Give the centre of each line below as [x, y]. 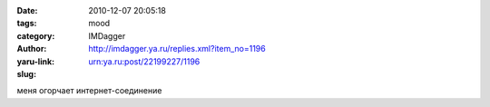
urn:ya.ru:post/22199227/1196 [144, 61]
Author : [32, 49]
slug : [26, 73]
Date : [27, 10]
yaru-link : [35, 61]
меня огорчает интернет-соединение [89, 91]
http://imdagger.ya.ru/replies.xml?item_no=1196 [177, 49]
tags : [27, 24]
